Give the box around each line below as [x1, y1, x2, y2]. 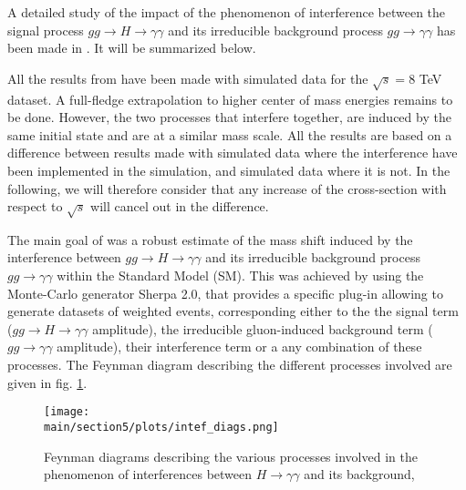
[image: [44, 405, 90, 419]
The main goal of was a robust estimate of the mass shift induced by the [7, 230, 413, 249]
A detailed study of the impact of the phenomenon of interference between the [7, 3, 446, 21]
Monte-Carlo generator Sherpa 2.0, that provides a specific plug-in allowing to [7, 283, 443, 302]
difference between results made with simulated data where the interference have [7, 143, 458, 162]
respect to [7, 197, 63, 216]
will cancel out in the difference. [90, 197, 269, 216]
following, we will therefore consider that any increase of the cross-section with [7, 179, 447, 198]
